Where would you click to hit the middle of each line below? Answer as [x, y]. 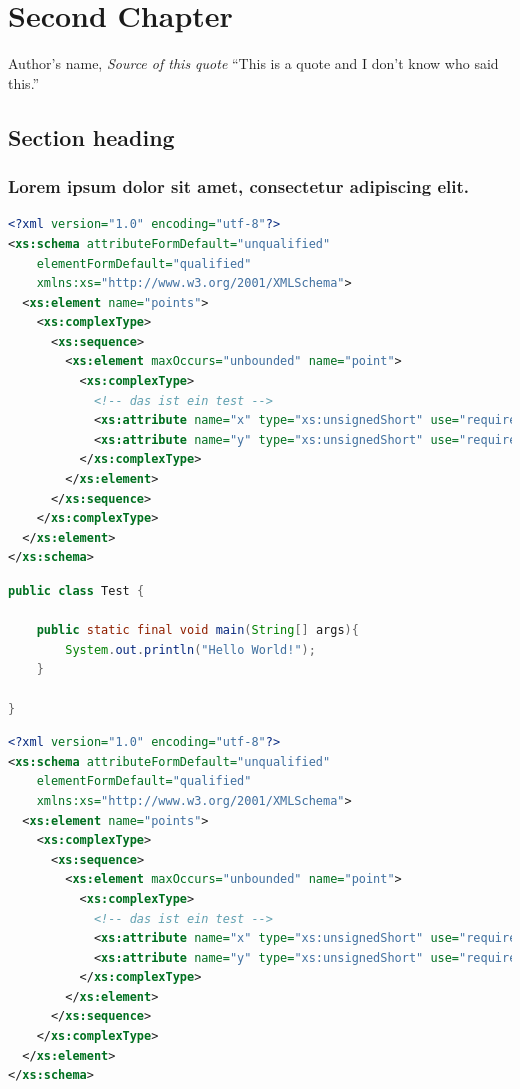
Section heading [91, 136]
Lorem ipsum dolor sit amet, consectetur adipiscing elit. [239, 186]
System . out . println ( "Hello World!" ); [190, 649]
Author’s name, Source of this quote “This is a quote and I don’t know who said [253, 63]
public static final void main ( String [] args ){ [197, 630]
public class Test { [76, 591]
